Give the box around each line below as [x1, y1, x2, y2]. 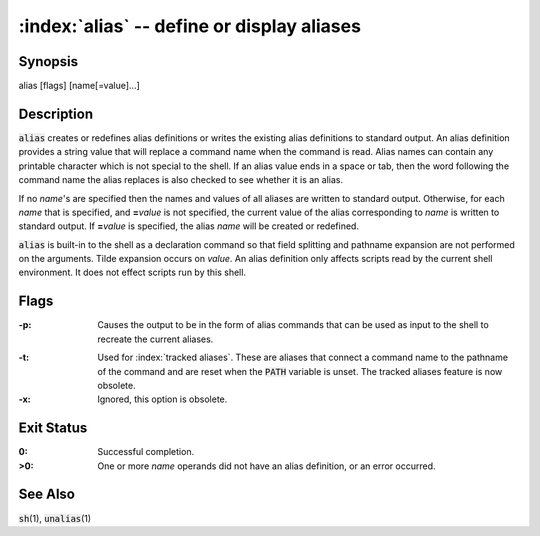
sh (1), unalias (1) [18, 512, 92, 524]
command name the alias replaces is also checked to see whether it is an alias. [18, 174, 344, 186]
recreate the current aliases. [97, 333, 214, 345]
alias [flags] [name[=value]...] [18, 80, 140, 92]
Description [18, 105, 94, 122]
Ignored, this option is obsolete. [97, 393, 228, 405]
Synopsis [18, 53, 79, 70]
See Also [18, 486, 75, 503]
